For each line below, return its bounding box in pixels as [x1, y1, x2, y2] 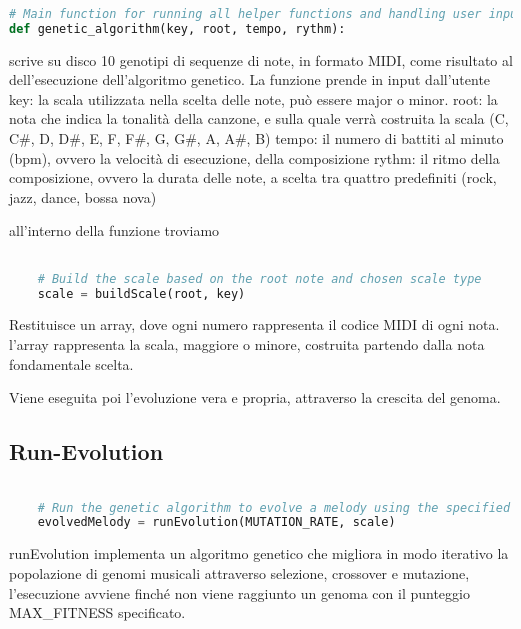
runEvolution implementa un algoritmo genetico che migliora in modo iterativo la [9, 543, 509, 564]
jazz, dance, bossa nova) [9, 186, 157, 207]
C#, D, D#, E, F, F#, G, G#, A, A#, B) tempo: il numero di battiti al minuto [9, 128, 504, 148]
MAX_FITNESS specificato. [9, 602, 186, 623]
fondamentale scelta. [9, 353, 134, 374]
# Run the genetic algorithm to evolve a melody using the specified [37, 500, 511, 515]
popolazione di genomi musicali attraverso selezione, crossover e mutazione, [9, 562, 470, 583]
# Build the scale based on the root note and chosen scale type [37, 271, 482, 286]
